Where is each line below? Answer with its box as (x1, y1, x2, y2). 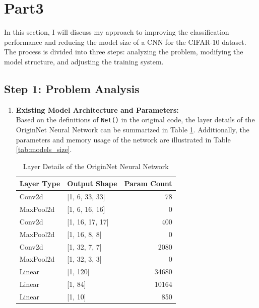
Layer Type (19, 178, 60, 189)
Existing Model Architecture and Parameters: (16, 104, 179, 115)
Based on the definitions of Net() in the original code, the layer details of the (16, 114, 255, 125)
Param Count (124, 178, 172, 189)
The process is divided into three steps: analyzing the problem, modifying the (4, 46, 243, 57)
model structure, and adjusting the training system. (4, 56, 164, 66)
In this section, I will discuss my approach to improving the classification (4, 27, 229, 37)
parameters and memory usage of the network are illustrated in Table (16, 134, 231, 144)
